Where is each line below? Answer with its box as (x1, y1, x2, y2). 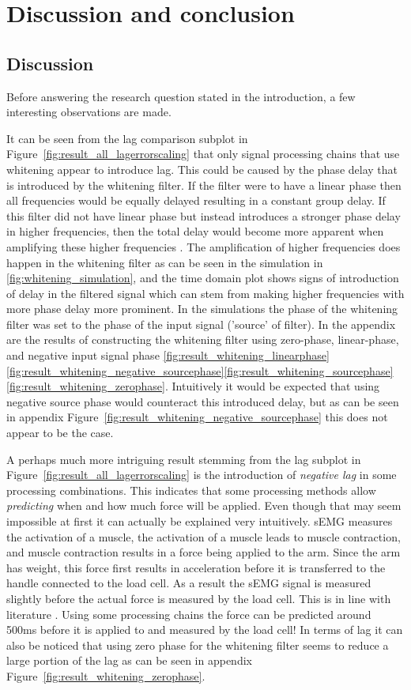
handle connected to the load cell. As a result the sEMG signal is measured (6, 575, 371, 591)
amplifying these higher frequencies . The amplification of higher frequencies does (6, 238, 401, 255)
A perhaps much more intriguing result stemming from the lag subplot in (6, 451, 361, 467)
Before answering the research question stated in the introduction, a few (6, 88, 356, 104)
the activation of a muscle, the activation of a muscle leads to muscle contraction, (6, 528, 401, 545)
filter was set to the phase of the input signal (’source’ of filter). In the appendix (6, 315, 396, 332)
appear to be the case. (6, 424, 114, 441)
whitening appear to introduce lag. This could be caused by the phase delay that (6, 160, 398, 177)
